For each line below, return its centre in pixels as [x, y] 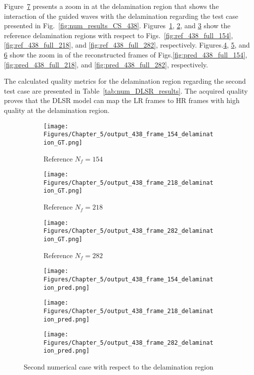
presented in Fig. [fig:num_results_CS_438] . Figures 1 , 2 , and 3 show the [117, 26]
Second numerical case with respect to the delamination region [119, 367]
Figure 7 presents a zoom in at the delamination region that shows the [111, 6]
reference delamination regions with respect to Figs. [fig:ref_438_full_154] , [119, 35]
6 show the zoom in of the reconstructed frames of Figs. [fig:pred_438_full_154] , [126, 54]
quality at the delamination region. [57, 110]
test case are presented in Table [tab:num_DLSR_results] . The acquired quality [126, 90]
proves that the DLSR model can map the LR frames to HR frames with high [122, 100]
